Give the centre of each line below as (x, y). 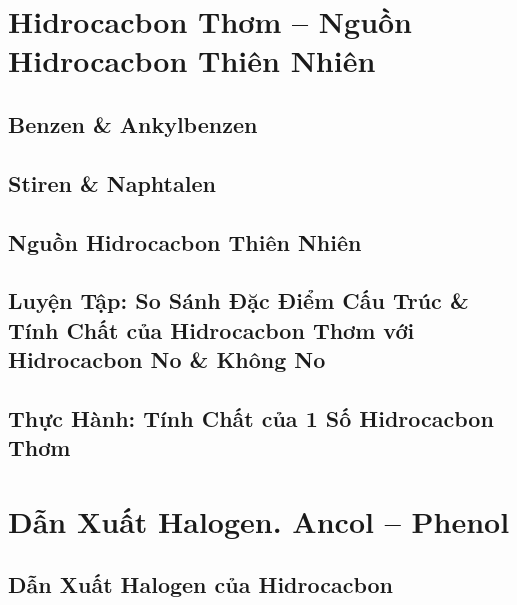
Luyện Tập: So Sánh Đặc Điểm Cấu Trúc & (238, 300)
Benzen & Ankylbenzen (133, 123)
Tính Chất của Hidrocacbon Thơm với (211, 329)
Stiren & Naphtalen (112, 182)
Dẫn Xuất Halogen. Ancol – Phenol (259, 520)
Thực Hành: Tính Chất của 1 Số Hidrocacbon (251, 417)
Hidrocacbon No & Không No (167, 359)
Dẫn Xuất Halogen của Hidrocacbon (201, 584)
